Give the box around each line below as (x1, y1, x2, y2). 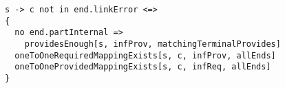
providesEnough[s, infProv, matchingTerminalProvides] (24, 38, 281, 49)
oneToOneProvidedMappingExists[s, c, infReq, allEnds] (14, 62, 271, 72)
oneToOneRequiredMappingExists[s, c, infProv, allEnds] (14, 50, 276, 60)
